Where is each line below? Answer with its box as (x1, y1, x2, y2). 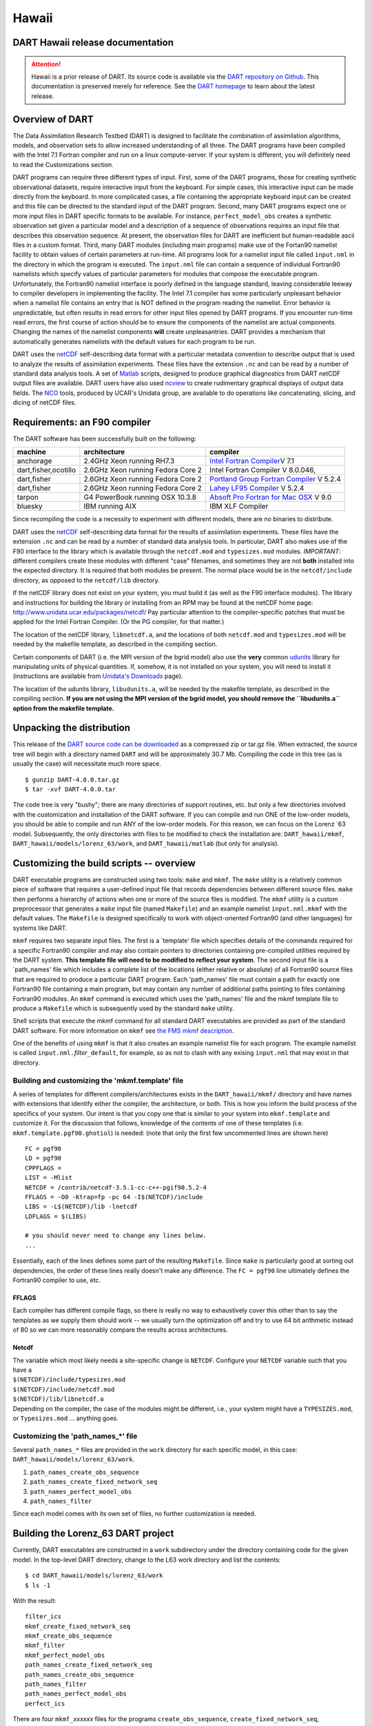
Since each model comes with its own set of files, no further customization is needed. (12, 1509, 256, 1518)
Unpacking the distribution (12, 722, 131, 734)
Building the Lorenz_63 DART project (12, 1528, 174, 1540)
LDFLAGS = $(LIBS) (25, 1212, 87, 1220)
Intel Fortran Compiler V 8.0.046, (209, 465, 316, 475)
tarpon (17, 492, 39, 502)
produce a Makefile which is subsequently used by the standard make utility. (12, 1004, 234, 1012)
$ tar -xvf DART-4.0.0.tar (25, 785, 116, 793)
